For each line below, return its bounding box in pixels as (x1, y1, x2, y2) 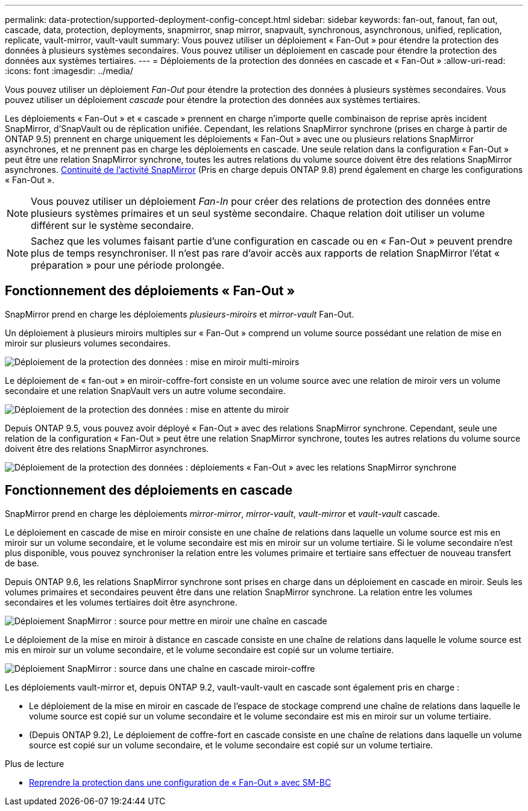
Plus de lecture (5, 758, 64, 769)
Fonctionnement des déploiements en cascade (5, 483, 293, 498)
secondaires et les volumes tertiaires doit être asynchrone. (5, 597, 237, 607)
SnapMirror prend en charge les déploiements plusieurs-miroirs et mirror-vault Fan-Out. (5, 308, 354, 319)
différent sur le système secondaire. (31, 219, 194, 231)
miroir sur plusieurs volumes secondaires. (5, 337, 171, 348)
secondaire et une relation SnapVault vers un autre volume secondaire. (5, 385, 286, 396)
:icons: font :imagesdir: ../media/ (5, 66, 133, 76)
